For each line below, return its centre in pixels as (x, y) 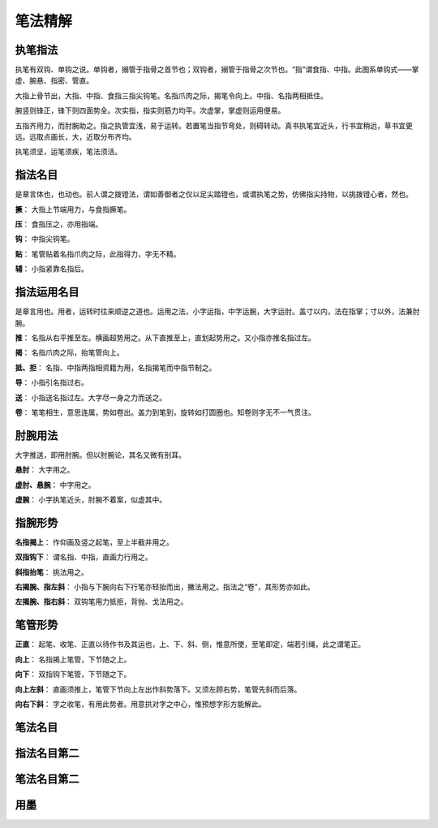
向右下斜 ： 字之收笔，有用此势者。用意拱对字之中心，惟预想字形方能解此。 (140, 704)
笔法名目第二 (47, 779)
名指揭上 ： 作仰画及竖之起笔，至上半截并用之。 (94, 542)
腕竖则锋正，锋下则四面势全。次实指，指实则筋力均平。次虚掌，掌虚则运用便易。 (150, 110)
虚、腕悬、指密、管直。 (54, 80)
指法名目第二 (47, 753)
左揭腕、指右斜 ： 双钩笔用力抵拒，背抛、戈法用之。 (101, 602)
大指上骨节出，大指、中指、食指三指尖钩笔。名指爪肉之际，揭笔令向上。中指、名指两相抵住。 (171, 95)
